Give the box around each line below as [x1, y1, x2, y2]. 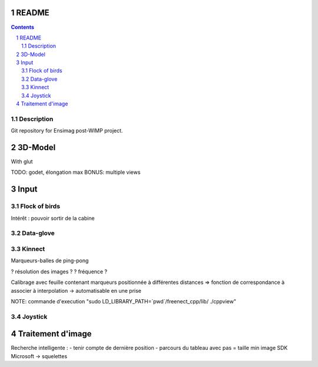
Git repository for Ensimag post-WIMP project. [11, 127, 123, 134]
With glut [11, 158, 33, 165]
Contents [11, 24, 35, 31]
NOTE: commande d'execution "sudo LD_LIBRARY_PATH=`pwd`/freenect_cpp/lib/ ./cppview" [11, 297, 237, 305]
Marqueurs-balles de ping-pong [11, 257, 89, 264]
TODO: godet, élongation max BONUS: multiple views [11, 168, 141, 176]
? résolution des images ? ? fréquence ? [11, 268, 108, 275]
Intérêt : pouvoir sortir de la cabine [11, 214, 95, 221]
